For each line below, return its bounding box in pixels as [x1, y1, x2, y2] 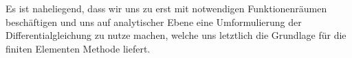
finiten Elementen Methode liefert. [5, 41, 151, 55]
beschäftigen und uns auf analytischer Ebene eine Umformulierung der [5, 14, 302, 29]
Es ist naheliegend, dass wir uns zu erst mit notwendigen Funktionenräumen [5, 1, 327, 15]
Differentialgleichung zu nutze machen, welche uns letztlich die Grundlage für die [5, 28, 346, 42]
